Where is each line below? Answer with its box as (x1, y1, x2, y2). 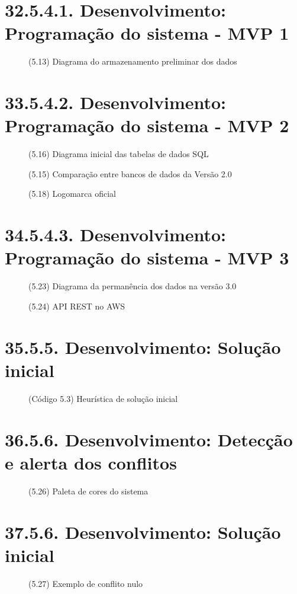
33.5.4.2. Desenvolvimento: (5, 90, 227, 114)
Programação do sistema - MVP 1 (5, 21, 289, 45)
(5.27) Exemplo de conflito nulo (28, 577, 143, 589)
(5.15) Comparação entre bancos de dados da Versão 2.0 (28, 167, 232, 180)
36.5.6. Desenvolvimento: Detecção (5, 427, 293, 451)
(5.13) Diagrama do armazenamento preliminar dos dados (28, 55, 237, 68)
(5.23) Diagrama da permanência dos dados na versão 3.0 (28, 280, 237, 292)
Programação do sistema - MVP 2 (5, 113, 289, 138)
